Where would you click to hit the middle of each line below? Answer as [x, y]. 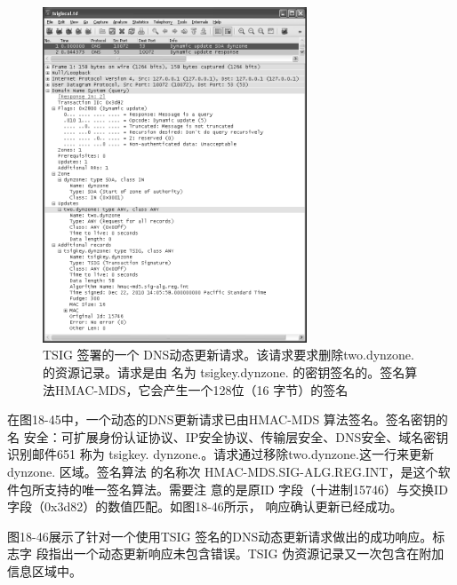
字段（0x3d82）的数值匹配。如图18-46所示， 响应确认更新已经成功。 [205, 506]
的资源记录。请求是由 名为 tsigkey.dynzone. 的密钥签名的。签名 [224, 372]
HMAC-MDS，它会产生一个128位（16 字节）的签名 [201, 389]
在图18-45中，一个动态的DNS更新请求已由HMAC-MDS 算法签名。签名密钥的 [228, 419]
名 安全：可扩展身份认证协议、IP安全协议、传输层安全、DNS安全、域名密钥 [228, 436]
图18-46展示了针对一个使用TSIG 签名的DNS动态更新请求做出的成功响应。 [220, 536]
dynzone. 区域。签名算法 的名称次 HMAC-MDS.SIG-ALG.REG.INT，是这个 [223, 472]
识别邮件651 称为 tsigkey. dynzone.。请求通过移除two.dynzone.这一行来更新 [220, 454]
